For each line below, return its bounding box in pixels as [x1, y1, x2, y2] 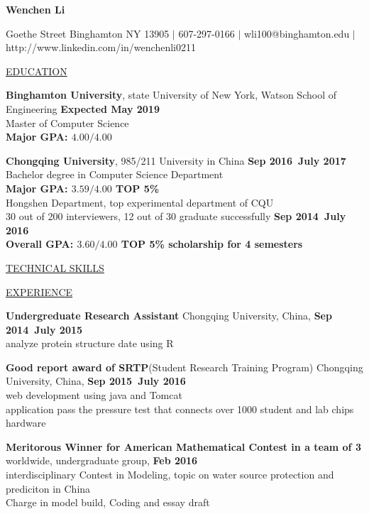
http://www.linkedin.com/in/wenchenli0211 [6, 40, 196, 55]
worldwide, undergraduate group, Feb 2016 [6, 453, 198, 468]
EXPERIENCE [6, 284, 73, 299]
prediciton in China [6, 481, 91, 496]
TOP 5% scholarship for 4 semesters [121, 236, 303, 251]
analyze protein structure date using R [6, 336, 174, 351]
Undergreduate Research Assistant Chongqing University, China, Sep [6, 308, 332, 323]
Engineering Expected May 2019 [6, 101, 160, 116]
